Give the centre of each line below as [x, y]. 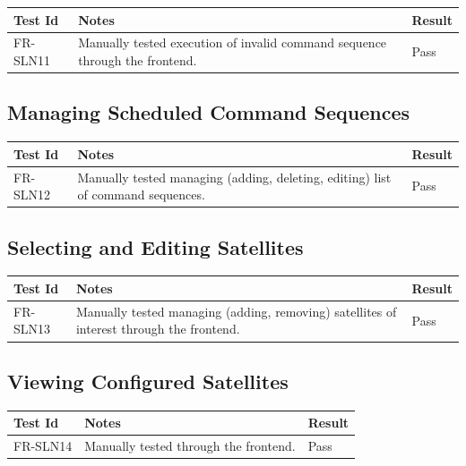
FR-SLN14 [43, 446]
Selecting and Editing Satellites [155, 246]
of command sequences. [141, 195]
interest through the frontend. [158, 329]
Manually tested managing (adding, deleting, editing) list [234, 177]
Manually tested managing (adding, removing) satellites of [236, 311]
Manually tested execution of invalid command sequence [233, 42]
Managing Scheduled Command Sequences [209, 112]
